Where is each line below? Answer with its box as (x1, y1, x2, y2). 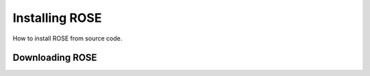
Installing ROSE (12, 10, 102, 25)
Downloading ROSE (12, 52, 97, 64)
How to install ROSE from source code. (12, 34, 123, 42)
